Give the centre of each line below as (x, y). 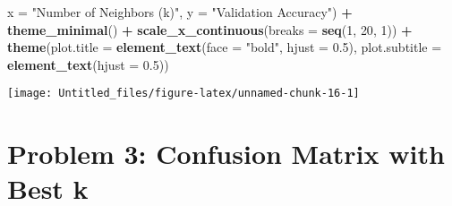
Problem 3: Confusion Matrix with (226, 154)
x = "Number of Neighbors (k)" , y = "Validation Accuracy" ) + (180, 12)
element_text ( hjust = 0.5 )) (88, 64)
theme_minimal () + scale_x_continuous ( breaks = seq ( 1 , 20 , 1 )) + (210, 29)
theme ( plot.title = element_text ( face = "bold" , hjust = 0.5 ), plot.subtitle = (225, 47)
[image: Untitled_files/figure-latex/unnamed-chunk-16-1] (183, 94)
